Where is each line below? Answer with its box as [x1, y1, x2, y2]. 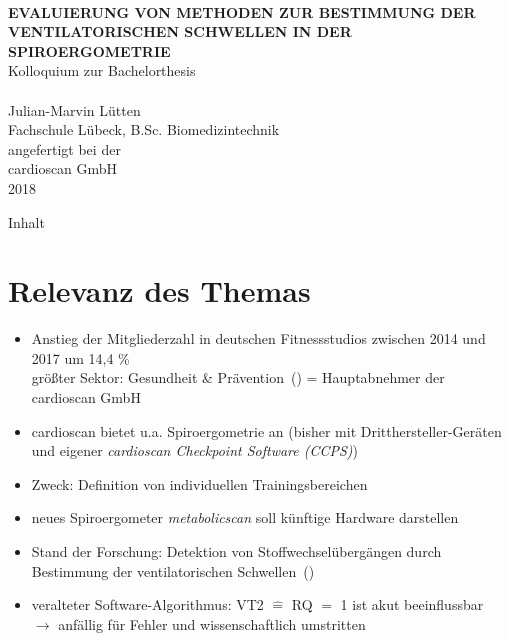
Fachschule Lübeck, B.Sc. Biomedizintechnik [8, 119, 280, 140]
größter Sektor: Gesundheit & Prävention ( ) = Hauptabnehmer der [31, 367, 445, 388]
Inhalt [8, 211, 45, 232]
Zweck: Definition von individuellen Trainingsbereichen [31, 473, 368, 494]
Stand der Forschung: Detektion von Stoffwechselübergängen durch [31, 541, 442, 561]
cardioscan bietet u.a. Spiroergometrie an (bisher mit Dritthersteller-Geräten [31, 420, 502, 441]
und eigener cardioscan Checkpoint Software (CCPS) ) [31, 440, 359, 461]
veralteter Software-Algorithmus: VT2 [31, 594, 264, 615]
